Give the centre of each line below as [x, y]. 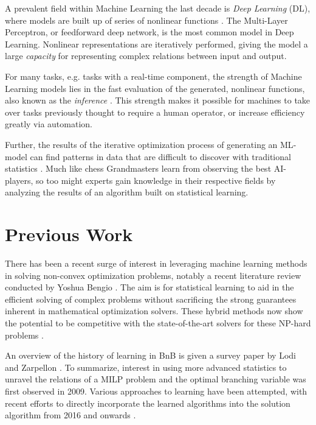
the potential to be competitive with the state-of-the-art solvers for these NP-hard [158, 323]
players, [19, 180]
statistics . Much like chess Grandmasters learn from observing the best [138, 168]
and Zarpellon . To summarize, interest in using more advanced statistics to [146, 367]
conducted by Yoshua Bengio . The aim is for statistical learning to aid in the [149, 287]
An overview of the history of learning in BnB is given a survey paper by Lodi [150, 355]
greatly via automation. [49, 124]
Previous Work [69, 234]
